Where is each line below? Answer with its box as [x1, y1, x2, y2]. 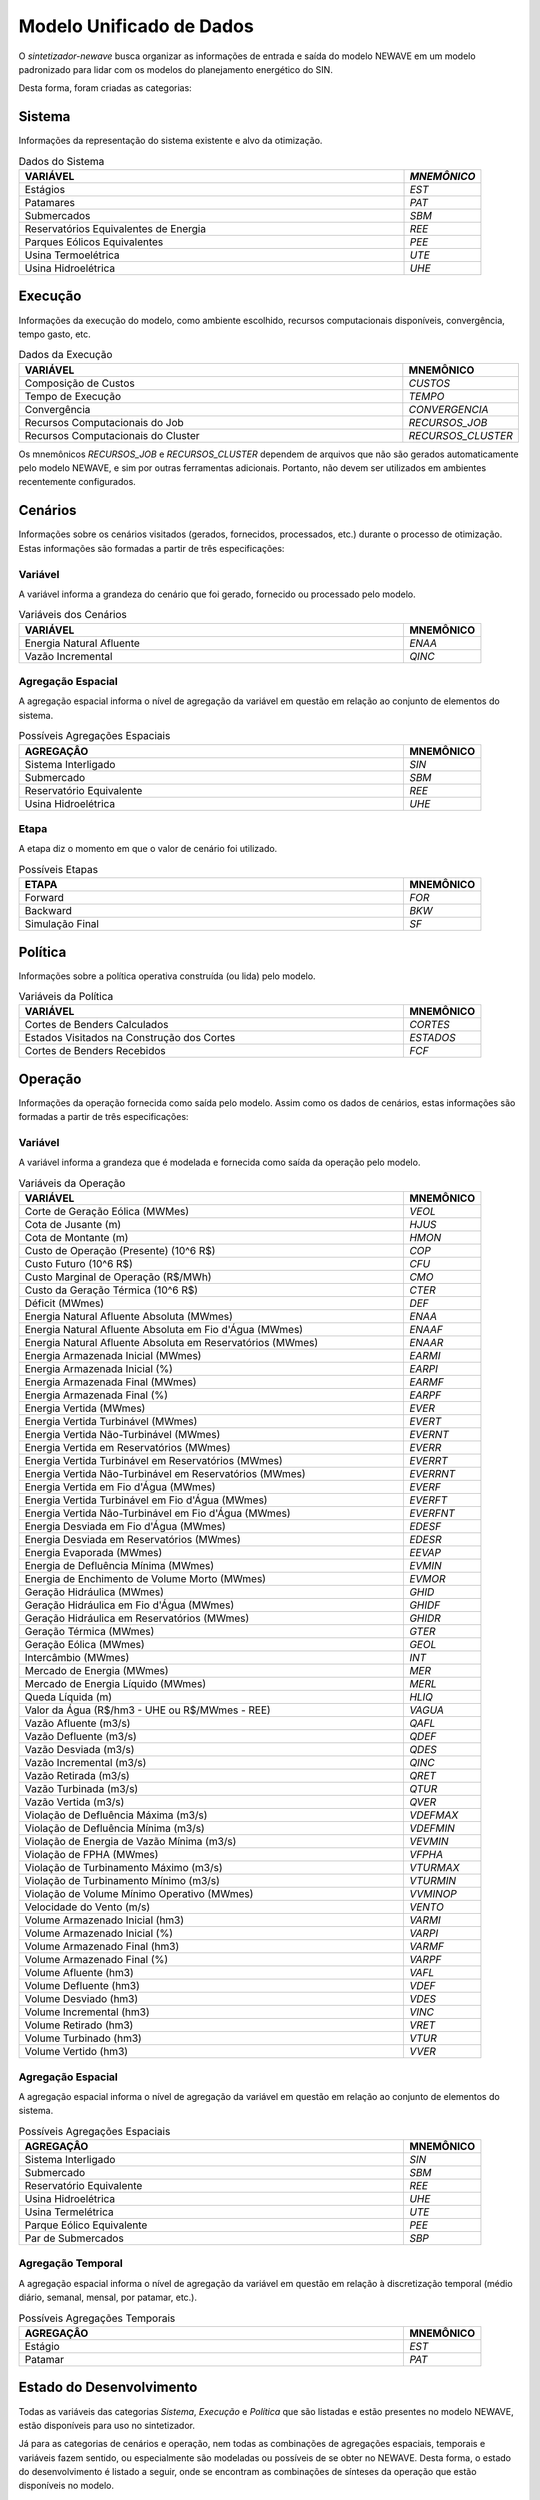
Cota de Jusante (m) [24, 1218, 122, 1232]
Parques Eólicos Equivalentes [24, 235, 164, 249]
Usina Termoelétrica [24, 248, 120, 262]
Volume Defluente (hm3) [24, 1979, 140, 1993]
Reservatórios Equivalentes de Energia [24, 222, 207, 235]
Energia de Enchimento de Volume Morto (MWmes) [24, 1572, 267, 1586]
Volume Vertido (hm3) [24, 2045, 129, 2059]
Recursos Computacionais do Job [24, 415, 184, 429]
